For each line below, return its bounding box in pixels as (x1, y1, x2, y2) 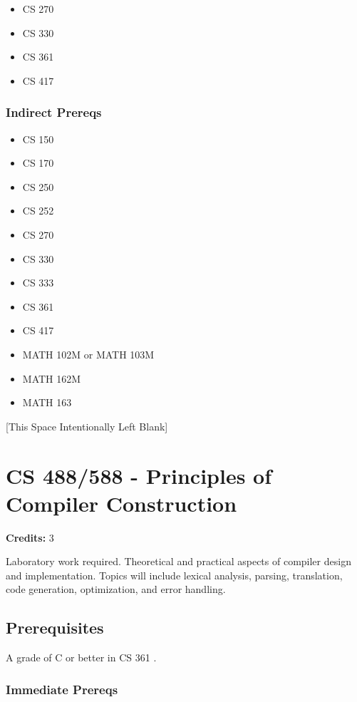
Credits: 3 (6, 530, 54, 544)
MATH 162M (22, 371, 81, 386)
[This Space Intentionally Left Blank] (6, 418, 168, 433)
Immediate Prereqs (6, 680, 118, 698)
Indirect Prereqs (6, 103, 102, 121)
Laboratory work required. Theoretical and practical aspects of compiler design (6, 554, 351, 569)
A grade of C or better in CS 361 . (6, 650, 157, 665)
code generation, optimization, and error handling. (6, 582, 226, 597)
